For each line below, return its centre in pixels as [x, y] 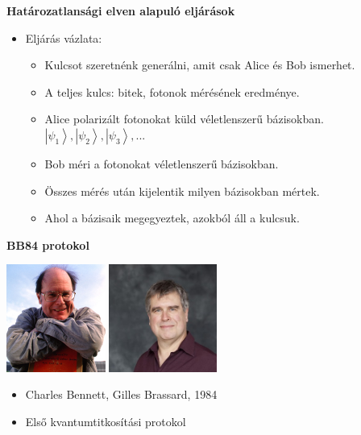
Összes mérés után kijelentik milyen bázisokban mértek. [182, 191]
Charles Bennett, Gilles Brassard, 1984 [121, 394]
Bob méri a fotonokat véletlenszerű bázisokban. [162, 163]
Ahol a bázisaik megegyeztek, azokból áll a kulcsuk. [172, 218]
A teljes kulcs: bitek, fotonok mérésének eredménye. [172, 91]
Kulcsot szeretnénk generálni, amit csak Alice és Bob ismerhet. [200, 65]
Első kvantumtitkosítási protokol [106, 421]
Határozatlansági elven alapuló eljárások [121, 10]
